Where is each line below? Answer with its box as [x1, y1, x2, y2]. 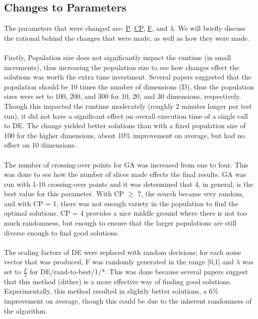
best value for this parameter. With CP [4, 188, 124, 199]
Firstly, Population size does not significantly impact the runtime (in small [4, 52, 231, 62]
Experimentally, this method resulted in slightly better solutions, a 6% [4, 286, 219, 296]
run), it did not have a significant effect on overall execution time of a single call [4, 110, 248, 121]
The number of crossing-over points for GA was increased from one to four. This [4, 159, 249, 169]
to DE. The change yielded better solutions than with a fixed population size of [4, 120, 246, 131]
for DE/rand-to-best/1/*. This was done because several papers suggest [29, 266, 248, 277]
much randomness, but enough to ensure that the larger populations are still [4, 218, 237, 228]
